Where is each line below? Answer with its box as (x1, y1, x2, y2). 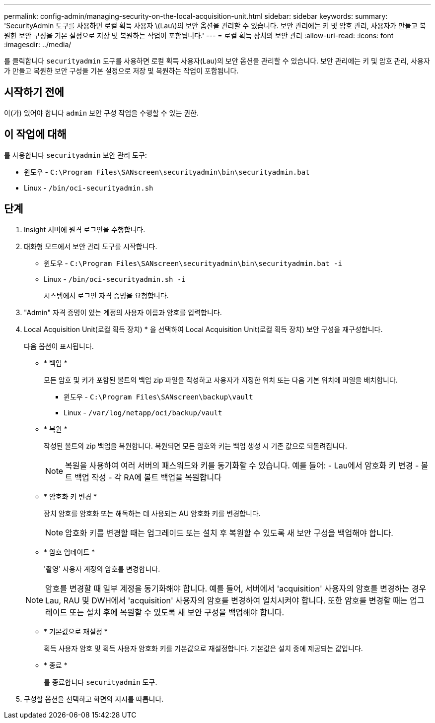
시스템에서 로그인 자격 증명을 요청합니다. (44, 291, 169, 300)
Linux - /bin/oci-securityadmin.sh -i (44, 274, 186, 283)
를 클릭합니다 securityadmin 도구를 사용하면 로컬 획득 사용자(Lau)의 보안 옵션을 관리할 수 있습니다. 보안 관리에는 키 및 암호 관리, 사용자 (4, 57, 430, 65)
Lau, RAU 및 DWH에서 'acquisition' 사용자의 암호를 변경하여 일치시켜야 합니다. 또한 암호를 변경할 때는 (45, 595, 408, 605)
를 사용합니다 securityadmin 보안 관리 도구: (4, 150, 147, 159)
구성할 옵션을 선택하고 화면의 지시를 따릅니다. (24, 694, 164, 703)
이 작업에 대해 (4, 128, 67, 141)
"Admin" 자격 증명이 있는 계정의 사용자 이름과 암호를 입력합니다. (24, 308, 222, 317)
